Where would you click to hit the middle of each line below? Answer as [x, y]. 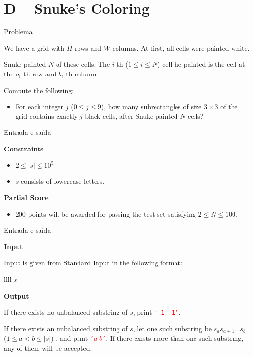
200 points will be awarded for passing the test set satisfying [106, 214]
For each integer [39, 106]
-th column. [81, 73]
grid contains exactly [47, 116]
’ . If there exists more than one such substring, [173, 338]
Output [17, 295]
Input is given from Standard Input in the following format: [93, 263]
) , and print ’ [72, 338]
